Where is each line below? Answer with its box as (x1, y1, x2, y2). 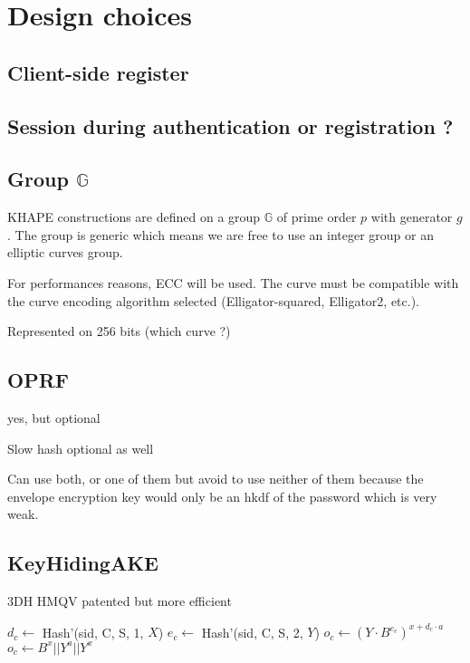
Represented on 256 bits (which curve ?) (7, 322, 231, 341)
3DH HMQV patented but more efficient (7, 591, 232, 610)
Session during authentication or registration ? (7, 111, 454, 139)
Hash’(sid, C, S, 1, (42, 622, 144, 641)
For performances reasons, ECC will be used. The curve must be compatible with (7, 273, 459, 292)
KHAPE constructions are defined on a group (7, 207, 261, 226)
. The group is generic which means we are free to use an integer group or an (7, 225, 435, 244)
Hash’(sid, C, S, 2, (201, 622, 303, 641)
